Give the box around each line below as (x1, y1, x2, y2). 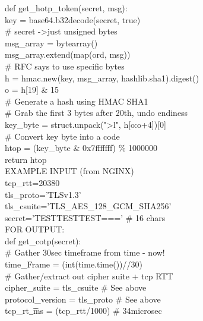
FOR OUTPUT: (5, 223, 65, 235)
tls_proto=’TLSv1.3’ (5, 188, 81, 200)
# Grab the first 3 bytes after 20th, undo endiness (5, 106, 188, 119)
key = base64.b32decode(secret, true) (5, 13, 141, 26)
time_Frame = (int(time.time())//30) (5, 258, 143, 270)
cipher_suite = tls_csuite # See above (5, 281, 147, 294)
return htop (5, 153, 47, 165)
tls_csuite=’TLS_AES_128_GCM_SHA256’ (5, 200, 172, 212)
